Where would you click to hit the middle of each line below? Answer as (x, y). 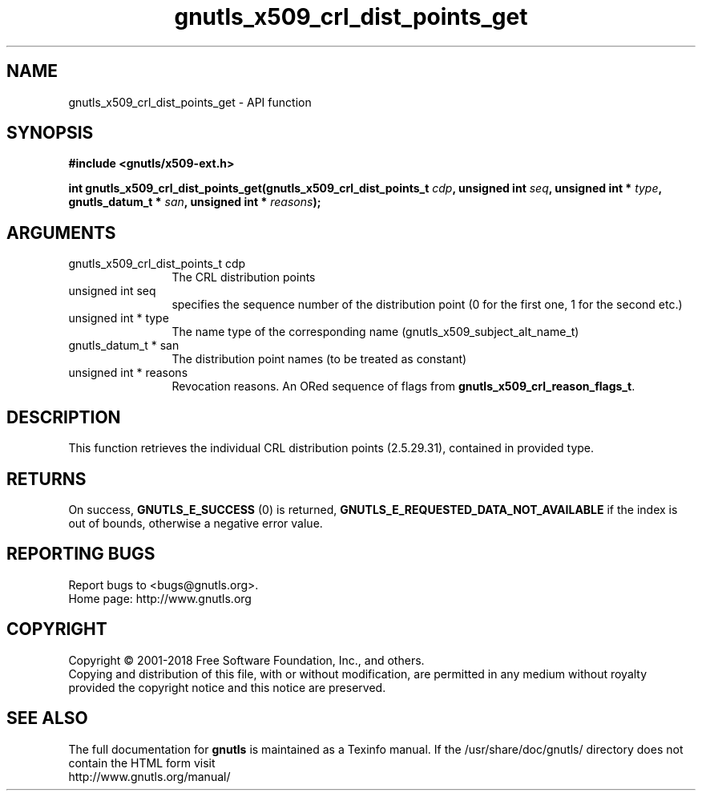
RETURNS (46, 479)
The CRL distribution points (244, 277)
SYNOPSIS (50, 133)
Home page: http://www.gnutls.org (160, 598)
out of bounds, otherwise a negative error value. (196, 523)
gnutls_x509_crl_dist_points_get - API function (190, 102)
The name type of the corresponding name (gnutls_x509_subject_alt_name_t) (375, 332)
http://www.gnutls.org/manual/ (149, 776)
